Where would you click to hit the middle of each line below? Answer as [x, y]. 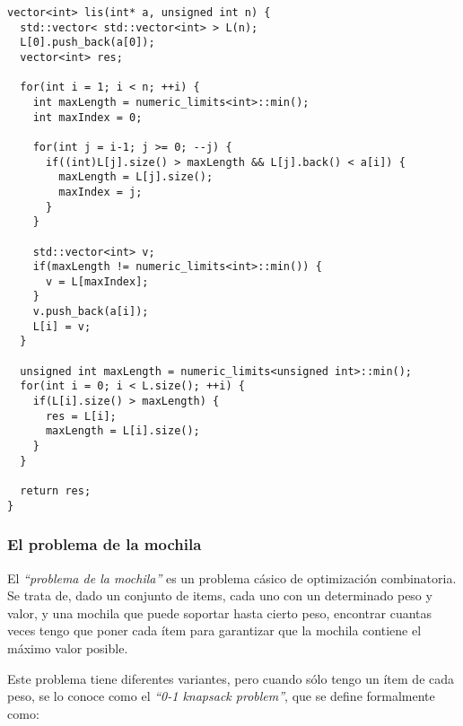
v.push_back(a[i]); [91, 312]
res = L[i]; [81, 416]
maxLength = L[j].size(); [136, 177]
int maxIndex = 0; [87, 117]
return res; [56, 491]
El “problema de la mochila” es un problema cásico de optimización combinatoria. [232, 577]
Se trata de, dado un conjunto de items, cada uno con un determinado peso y [220, 595]
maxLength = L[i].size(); [122, 431]
